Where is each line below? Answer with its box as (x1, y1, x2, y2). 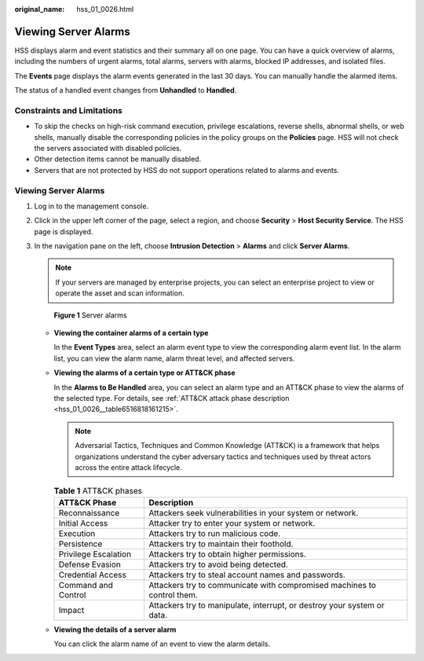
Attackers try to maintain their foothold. (148, 538, 294, 549)
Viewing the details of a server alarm (53, 625, 177, 634)
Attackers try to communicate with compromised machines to (148, 579, 377, 590)
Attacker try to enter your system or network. (148, 517, 316, 528)
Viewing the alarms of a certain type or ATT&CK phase (53, 368, 236, 377)
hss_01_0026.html (76, 5, 134, 13)
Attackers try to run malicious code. (148, 527, 281, 538)
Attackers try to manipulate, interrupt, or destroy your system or (148, 600, 385, 611)
